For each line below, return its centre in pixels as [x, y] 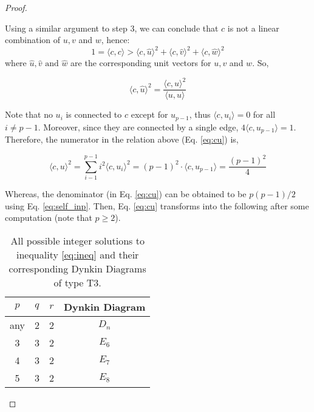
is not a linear [253, 28]
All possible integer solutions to [77, 240]
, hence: [115, 40]
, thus [200, 114]
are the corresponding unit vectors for [141, 63]
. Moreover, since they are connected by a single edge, [138, 127]
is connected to [94, 114]
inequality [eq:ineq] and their [77, 254]
